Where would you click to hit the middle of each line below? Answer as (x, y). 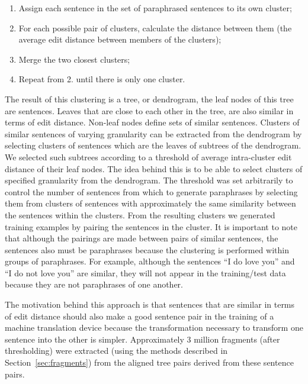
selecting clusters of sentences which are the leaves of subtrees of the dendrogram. (153, 145)
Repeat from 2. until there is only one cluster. (102, 79)
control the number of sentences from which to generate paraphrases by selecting (151, 191)
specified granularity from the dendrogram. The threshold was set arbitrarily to (149, 180)
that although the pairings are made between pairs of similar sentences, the (142, 238)
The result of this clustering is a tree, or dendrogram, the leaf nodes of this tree (149, 99)
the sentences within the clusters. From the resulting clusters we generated (140, 214)
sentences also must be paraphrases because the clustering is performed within (147, 249)
